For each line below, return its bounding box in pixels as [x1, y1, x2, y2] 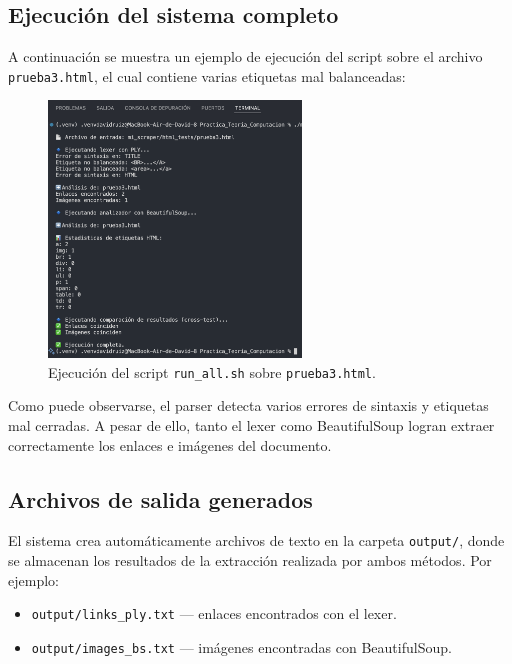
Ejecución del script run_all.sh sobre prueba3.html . [48, 361, 376, 382]
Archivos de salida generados [8, 483, 313, 514]
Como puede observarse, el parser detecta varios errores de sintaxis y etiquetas [8, 395, 489, 416]
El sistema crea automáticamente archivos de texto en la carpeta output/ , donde [8, 530, 505, 551]
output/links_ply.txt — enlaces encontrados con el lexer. [31, 603, 397, 624]
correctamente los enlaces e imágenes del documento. [8, 434, 332, 455]
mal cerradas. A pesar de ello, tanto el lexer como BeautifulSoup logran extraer [8, 414, 495, 435]
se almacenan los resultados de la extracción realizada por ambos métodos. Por [8, 550, 492, 570]
